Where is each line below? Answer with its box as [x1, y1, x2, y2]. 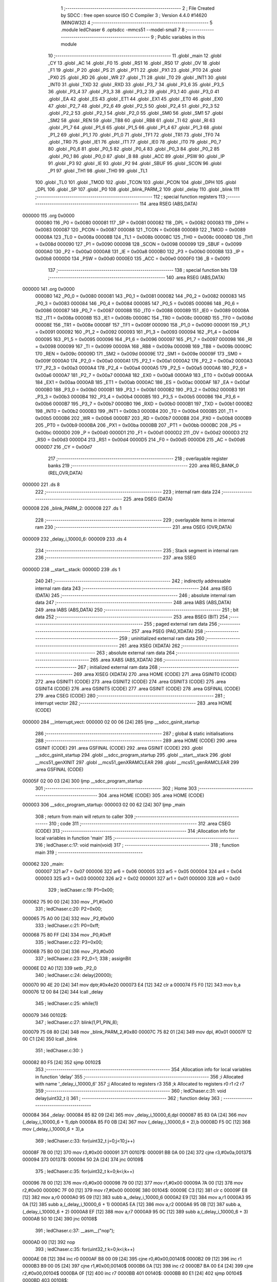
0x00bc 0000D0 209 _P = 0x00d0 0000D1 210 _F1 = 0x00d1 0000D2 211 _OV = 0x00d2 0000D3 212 [35, 429, 249, 435]
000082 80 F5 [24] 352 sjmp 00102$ [22, 1059, 101, 1065]
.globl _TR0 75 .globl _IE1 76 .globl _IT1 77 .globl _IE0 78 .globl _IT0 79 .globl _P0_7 [48, 139, 222, 145]
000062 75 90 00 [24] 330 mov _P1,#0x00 [22, 898, 113, 905]
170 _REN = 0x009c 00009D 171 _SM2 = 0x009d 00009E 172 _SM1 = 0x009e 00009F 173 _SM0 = [35, 350, 242, 356]
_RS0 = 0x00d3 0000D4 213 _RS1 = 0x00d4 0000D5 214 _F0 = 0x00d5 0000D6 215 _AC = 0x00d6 [35, 436, 246, 443]
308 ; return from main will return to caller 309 [35, 813, 133, 819]
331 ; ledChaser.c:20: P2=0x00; [35, 906, 103, 912]
